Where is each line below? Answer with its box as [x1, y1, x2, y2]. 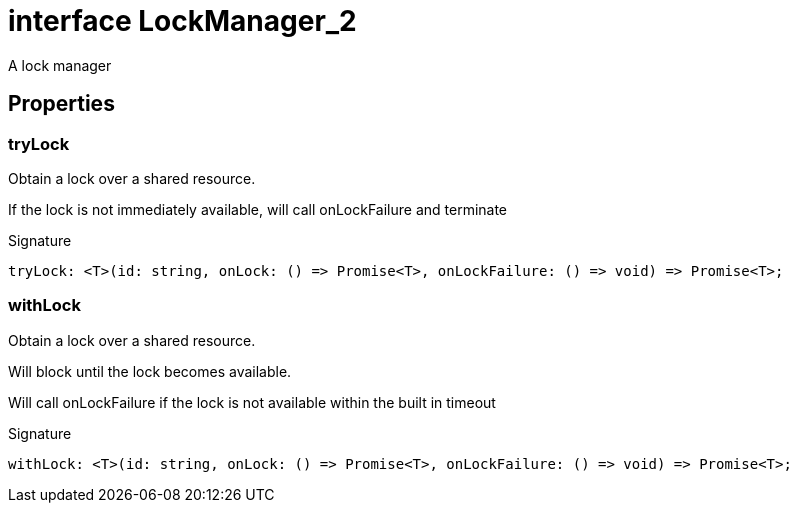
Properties [8, 91, 115, 117]
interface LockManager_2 [8, 4, 357, 38]
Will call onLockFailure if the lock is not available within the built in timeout [8, 393, 496, 411]
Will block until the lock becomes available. [8, 362, 292, 380]
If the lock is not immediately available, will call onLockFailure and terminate [8, 200, 508, 218]
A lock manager [8, 56, 112, 74]
